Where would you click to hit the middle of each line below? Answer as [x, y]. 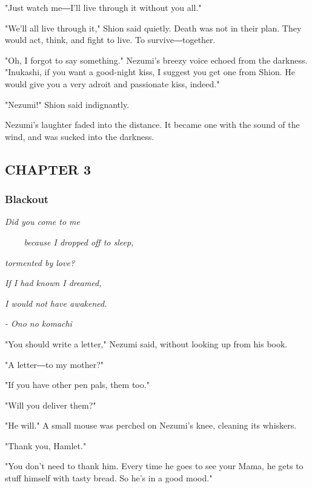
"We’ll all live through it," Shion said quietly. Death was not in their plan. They [153, 28]
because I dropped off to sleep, [79, 242]
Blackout [27, 199]
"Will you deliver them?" [51, 405]
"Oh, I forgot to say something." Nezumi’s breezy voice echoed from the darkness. [156, 60]
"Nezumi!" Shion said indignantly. [67, 104]
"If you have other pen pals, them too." [77, 385]
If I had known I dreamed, [53, 283]
